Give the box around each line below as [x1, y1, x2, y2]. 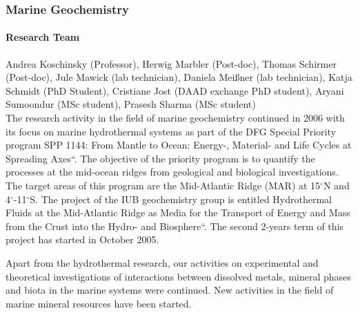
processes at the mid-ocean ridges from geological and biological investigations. [6, 164, 339, 179]
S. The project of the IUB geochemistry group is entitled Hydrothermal [30, 191, 332, 206]
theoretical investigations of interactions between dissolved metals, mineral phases [6, 269, 351, 283]
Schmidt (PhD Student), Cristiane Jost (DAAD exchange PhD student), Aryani [6, 83, 344, 97]
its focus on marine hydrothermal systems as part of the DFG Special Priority [6, 124, 336, 138]
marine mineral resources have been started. [6, 296, 192, 310]
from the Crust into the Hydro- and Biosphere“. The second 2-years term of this [6, 218, 344, 233]
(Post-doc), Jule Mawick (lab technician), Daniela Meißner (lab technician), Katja [6, 70, 352, 84]
